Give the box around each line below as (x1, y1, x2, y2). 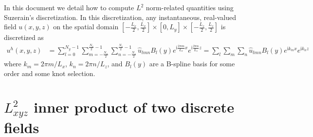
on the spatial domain (53, 21, 119, 32)
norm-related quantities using (146, 2, 234, 12)
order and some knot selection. (4, 68, 95, 78)
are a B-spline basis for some (149, 59, 235, 69)
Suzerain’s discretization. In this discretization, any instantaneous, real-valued (4, 12, 237, 22)
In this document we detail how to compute (4, 2, 134, 12)
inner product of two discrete (34, 97, 234, 117)
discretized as (4, 32, 44, 42)
